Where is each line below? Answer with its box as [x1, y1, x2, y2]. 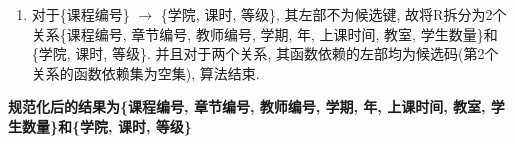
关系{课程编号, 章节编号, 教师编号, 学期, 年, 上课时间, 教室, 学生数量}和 [31, 23, 498, 44]
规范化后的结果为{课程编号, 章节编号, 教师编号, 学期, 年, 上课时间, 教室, [8, 96, 486, 117]
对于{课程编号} [31, 4, 130, 24]
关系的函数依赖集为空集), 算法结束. [31, 62, 260, 83]
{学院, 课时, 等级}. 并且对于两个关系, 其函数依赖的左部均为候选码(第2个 [31, 43, 499, 64]
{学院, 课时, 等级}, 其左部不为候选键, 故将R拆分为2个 [160, 4, 507, 24]
